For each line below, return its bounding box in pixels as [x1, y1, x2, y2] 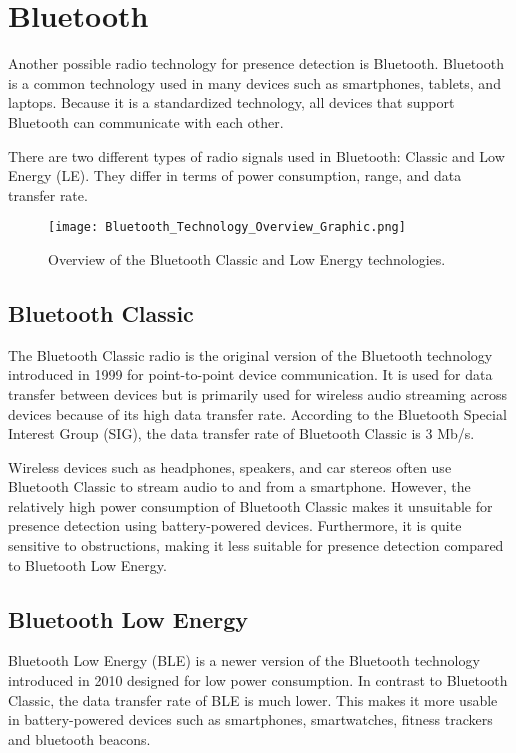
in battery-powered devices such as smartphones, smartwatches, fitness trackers [8, 709, 493, 730]
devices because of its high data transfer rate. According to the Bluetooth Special [8, 403, 507, 424]
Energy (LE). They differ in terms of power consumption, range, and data [8, 165, 462, 186]
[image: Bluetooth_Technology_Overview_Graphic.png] [48, 220, 406, 235]
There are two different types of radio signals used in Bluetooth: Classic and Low [8, 145, 505, 166]
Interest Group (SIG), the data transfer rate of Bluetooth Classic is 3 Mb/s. [8, 423, 475, 444]
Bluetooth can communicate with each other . [8, 111, 284, 132]
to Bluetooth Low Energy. [8, 554, 167, 575]
